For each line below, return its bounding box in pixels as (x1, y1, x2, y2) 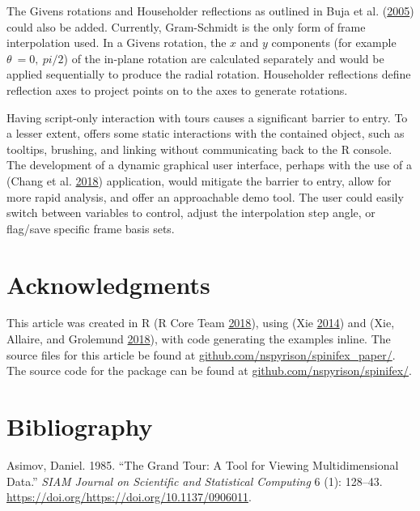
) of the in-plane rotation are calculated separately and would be (63, 49, 384, 66)
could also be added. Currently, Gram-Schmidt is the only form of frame (6, 18, 366, 35)
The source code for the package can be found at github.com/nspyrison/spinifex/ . (6, 362, 412, 379)
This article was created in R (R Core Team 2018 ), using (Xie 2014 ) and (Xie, (6, 314, 395, 331)
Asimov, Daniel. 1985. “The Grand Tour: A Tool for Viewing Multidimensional (6, 456, 399, 473)
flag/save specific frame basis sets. (6, 219, 175, 236)
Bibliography (6, 410, 153, 442)
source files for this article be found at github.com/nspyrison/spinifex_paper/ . (6, 346, 396, 363)
